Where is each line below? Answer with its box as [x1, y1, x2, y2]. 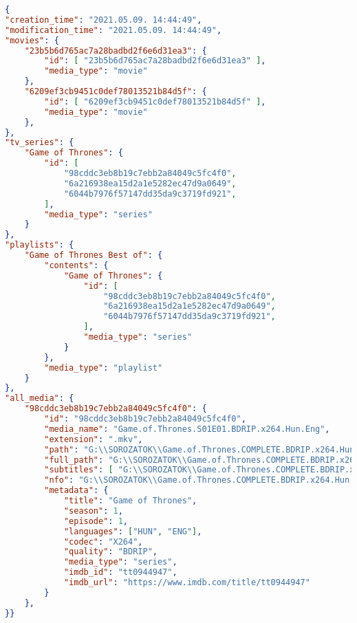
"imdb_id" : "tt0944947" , [63, 567, 177, 578]
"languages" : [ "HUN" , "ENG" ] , [63, 526, 202, 536]
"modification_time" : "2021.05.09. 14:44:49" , [5, 25, 222, 35]
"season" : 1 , [63, 505, 123, 516]
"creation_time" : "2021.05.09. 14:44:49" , [5, 14, 202, 25]
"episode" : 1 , [63, 516, 129, 526]
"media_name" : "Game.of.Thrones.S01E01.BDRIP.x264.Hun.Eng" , [44, 424, 330, 434]
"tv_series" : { [5, 138, 74, 148]
